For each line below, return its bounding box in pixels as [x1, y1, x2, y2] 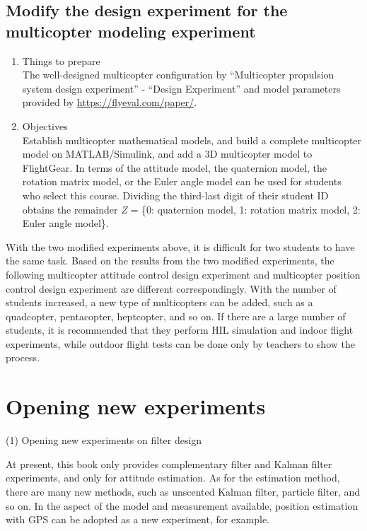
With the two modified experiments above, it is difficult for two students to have [6, 239, 355, 254]
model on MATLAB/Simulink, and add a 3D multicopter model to [22, 146, 313, 161]
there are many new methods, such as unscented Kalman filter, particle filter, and [6, 484, 360, 498]
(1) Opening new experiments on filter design [6, 433, 202, 448]
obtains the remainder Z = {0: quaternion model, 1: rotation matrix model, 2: [22, 202, 361, 216]
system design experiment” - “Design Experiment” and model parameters [22, 81, 341, 95]
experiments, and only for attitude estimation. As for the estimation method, [6, 470, 340, 485]
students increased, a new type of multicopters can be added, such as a [6, 295, 313, 310]
